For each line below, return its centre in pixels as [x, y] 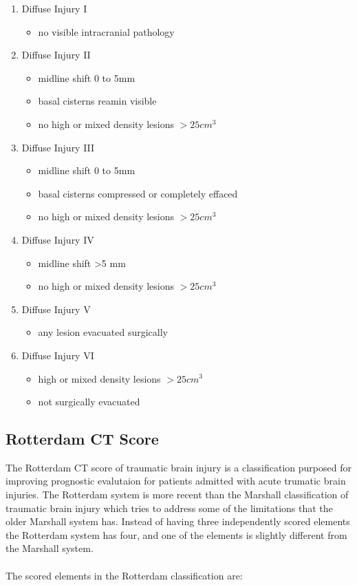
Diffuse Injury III [58, 147]
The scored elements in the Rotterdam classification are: [124, 575]
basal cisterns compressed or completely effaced [138, 193]
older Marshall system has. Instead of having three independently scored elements [178, 521]
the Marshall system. [50, 548]
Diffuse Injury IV [58, 239]
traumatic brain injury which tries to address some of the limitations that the [169, 508]
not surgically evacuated [89, 402]
